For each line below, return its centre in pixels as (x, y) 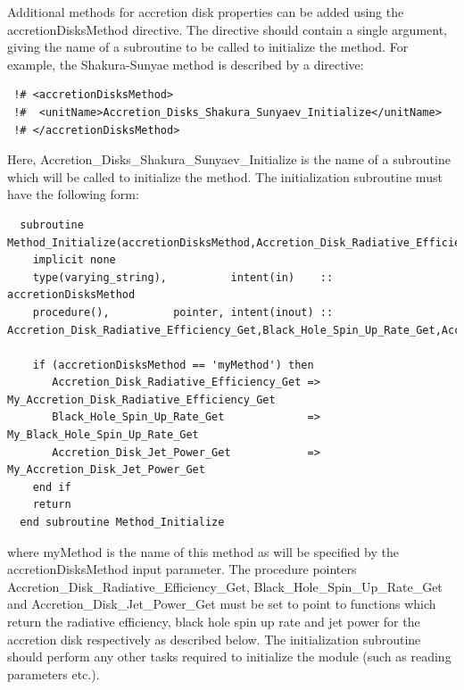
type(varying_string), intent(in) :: (183, 277)
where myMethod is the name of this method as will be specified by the (203, 551)
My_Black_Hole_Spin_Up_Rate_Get (103, 435)
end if (52, 487)
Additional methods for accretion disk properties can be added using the (206, 12)
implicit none (74, 260)
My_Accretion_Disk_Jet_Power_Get (106, 470)
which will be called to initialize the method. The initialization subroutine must (225, 176)
